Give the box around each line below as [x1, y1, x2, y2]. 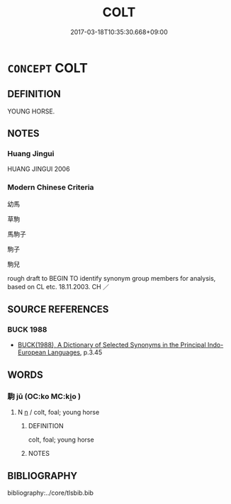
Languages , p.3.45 [47, 348, 103, 357]
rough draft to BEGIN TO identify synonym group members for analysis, [7, 274, 216, 282]
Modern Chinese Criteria [7, 182, 94, 192]
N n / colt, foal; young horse [17, 408, 100, 417]
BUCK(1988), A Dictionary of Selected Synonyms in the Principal [17, 341, 207, 349]
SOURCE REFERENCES [7, 303, 109, 315]
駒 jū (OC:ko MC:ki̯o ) [7, 391, 81, 401]
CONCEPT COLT [7, 60, 89, 76]
